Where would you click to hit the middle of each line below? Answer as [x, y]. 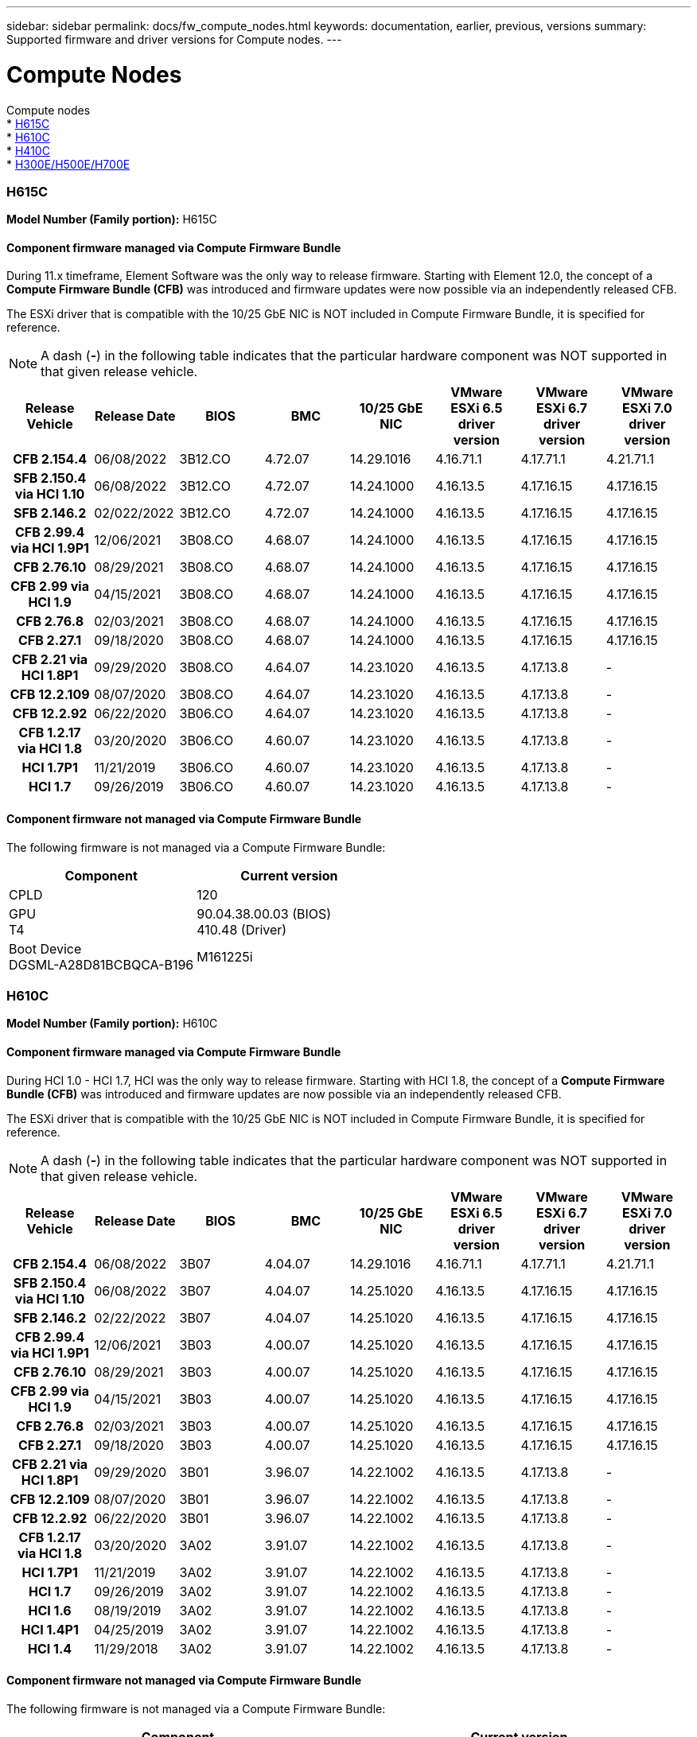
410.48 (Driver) [242, 929]
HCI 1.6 [50, 1610]
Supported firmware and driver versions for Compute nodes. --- [174, 39]
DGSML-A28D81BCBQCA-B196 [101, 964]
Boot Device [45, 948]
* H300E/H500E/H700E [68, 164]
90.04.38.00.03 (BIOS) [264, 913]
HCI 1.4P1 [50, 1629]
